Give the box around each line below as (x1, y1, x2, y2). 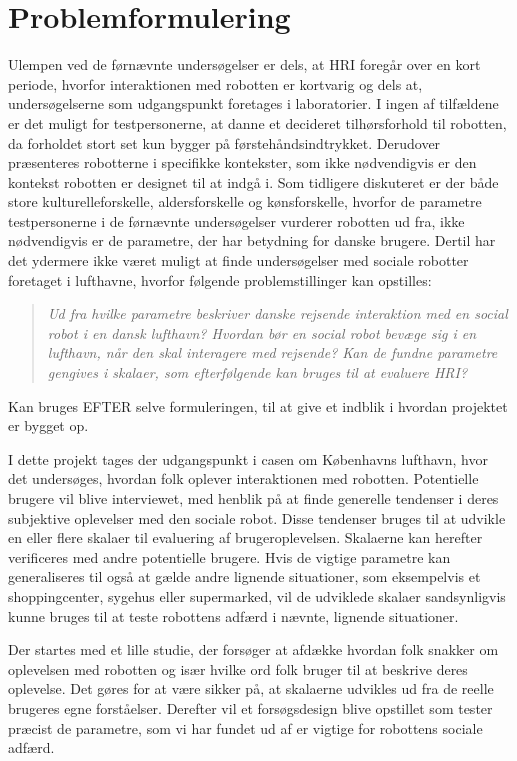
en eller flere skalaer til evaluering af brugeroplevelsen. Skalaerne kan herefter (8, 527, 483, 548)
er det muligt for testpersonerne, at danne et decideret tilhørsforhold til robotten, (8, 112, 507, 133)
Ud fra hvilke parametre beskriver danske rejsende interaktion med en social (47, 303, 508, 324)
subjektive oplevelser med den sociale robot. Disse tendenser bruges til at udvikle (8, 507, 506, 528)
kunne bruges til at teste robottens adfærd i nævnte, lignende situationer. (8, 605, 459, 626)
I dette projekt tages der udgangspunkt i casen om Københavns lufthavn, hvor (8, 448, 488, 469)
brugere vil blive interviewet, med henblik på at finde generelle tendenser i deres (8, 488, 499, 508)
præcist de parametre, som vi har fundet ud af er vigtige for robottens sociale (8, 717, 483, 738)
